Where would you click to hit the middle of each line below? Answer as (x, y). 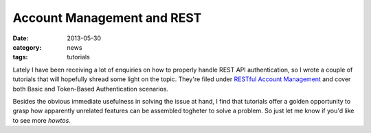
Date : (21, 38)
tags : (20, 57)
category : (27, 47)
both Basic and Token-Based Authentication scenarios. (90, 89)
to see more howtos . (42, 120)
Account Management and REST (107, 18)
